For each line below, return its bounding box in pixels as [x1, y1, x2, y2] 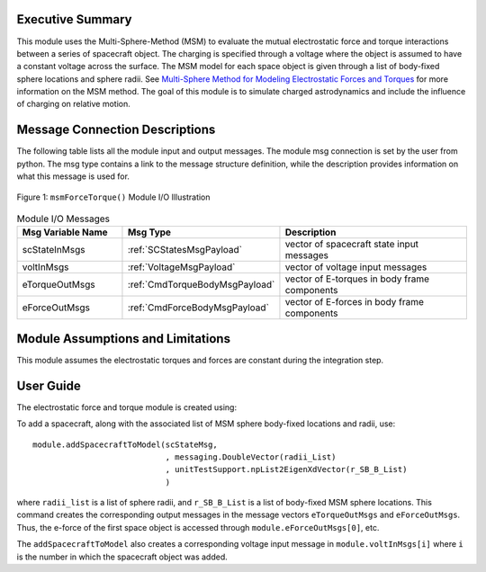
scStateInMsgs [22, 244, 85, 256]
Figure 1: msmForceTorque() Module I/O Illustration [16, 192, 211, 202]
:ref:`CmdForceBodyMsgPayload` [127, 301, 270, 314]
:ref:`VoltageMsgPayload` [127, 261, 236, 273]
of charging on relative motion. [16, 99, 130, 110]
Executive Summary [16, 12, 132, 27]
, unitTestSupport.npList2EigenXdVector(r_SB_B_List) [165, 464, 408, 475]
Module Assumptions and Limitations [16, 331, 231, 346]
